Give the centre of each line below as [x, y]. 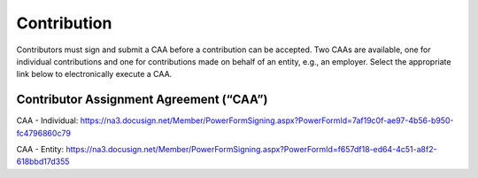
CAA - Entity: [40, 150]
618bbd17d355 [43, 162]
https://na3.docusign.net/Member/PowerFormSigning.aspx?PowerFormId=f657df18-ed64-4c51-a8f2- [251, 150]
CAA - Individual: [47, 120]
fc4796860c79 [43, 133]
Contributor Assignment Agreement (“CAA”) [142, 100]
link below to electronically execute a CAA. [94, 74]
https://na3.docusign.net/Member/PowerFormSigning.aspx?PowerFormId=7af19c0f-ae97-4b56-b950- [267, 120]
